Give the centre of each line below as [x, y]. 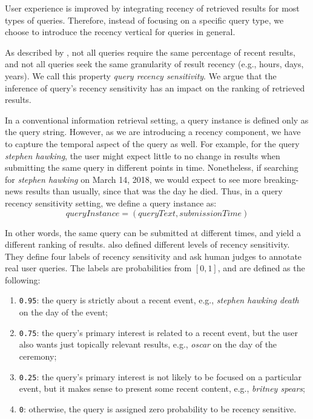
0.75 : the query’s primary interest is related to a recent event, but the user [158, 332]
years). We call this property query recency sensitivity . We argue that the [141, 75]
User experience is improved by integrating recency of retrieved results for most [152, 8]
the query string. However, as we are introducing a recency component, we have [153, 132]
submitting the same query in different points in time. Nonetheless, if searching [152, 167]
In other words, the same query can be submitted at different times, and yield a [153, 232]
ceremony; [38, 356]
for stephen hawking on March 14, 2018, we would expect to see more [133, 179]
